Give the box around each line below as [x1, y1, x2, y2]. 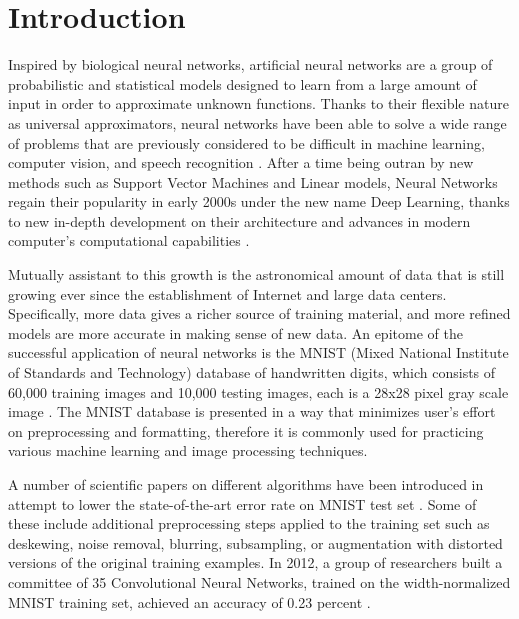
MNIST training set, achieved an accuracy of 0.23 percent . [8, 591, 371, 612]
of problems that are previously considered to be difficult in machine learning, [8, 132, 485, 153]
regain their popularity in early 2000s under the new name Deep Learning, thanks [8, 191, 510, 212]
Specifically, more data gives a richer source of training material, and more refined [8, 303, 511, 324]
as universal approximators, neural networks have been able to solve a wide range [8, 112, 507, 133]
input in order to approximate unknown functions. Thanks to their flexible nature [8, 93, 509, 114]
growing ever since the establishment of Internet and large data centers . [8, 283, 447, 304]
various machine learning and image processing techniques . [8, 440, 368, 461]
